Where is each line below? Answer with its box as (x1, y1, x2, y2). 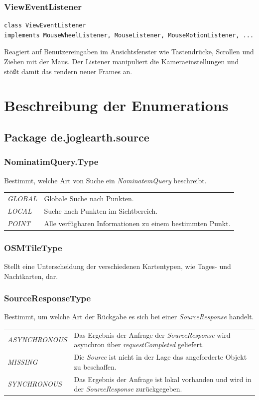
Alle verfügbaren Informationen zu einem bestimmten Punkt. (44, 218, 231, 228)
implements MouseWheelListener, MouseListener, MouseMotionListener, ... (4, 31, 254, 39)
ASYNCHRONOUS (7, 334, 67, 345)
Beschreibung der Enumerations (4, 95, 229, 116)
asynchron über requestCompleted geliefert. (74, 339, 204, 350)
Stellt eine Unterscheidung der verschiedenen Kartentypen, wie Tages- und (4, 261, 231, 271)
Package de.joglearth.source (4, 129, 149, 144)
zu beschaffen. (74, 361, 117, 372)
